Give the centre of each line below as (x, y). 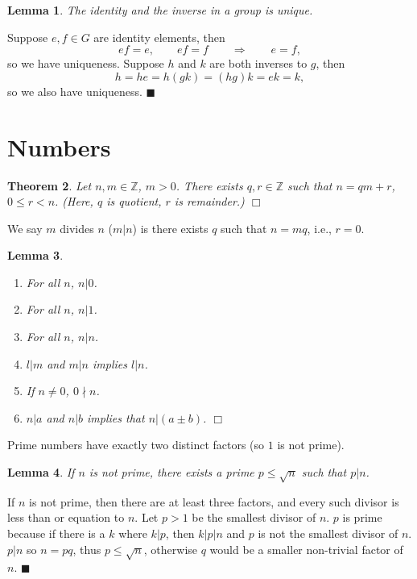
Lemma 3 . (35, 255)
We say (25, 228)
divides (77, 228)
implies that (116, 417)
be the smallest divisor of (254, 517)
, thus (87, 549)
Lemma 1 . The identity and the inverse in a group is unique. (160, 10)
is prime (362, 517)
